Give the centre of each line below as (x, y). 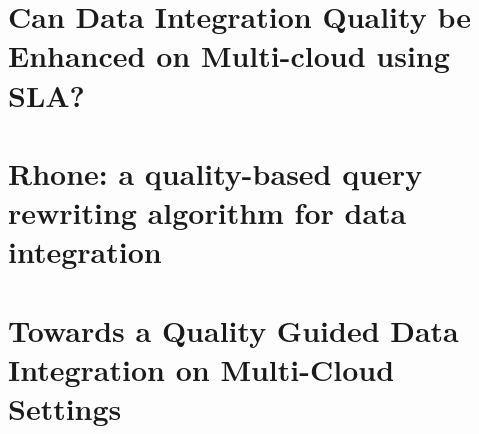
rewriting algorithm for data (207, 212)
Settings (65, 408)
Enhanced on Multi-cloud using (229, 55)
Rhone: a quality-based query (215, 172)
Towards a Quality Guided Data (233, 329)
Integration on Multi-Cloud (201, 368)
